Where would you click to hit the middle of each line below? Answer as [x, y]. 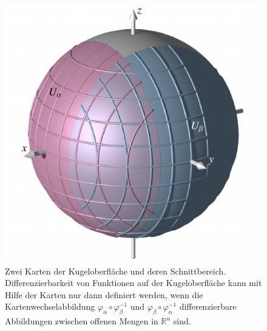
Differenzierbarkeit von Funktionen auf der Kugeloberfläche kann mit [133, 283]
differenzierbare [208, 306]
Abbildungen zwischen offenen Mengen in [82, 321]
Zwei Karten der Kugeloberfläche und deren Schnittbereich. [116, 271]
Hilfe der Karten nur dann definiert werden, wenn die [104, 294]
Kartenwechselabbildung [50, 306]
